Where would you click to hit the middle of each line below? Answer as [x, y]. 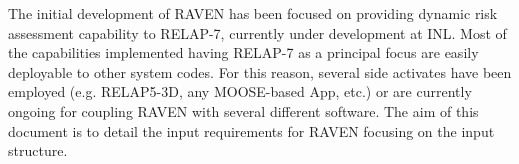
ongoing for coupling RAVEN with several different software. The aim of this [243, 110]
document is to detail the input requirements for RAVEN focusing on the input [251, 130]
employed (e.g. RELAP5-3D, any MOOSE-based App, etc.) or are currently [240, 91]
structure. [38, 150]
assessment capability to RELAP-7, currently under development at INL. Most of [257, 32]
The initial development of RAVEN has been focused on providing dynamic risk [253, 13]
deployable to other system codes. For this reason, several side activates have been [260, 71]
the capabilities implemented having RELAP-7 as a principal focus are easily [243, 52]
